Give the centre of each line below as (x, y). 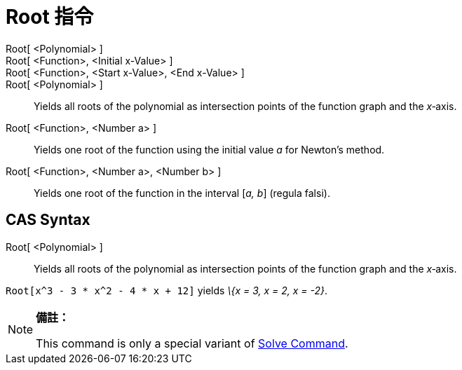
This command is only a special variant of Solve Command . (192, 343)
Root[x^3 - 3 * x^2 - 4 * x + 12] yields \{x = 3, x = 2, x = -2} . (167, 290)
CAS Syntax (48, 220)
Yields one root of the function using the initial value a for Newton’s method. (209, 149)
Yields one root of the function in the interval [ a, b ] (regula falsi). (182, 193)
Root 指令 (50, 17)
